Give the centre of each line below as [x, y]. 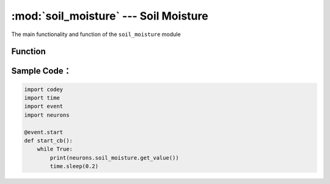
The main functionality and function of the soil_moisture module [96, 34]
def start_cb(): [49, 140]
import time [42, 98]
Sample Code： [41, 71]
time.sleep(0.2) [74, 166]
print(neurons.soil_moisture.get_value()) [115, 158]
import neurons [47, 115]
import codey [44, 89]
